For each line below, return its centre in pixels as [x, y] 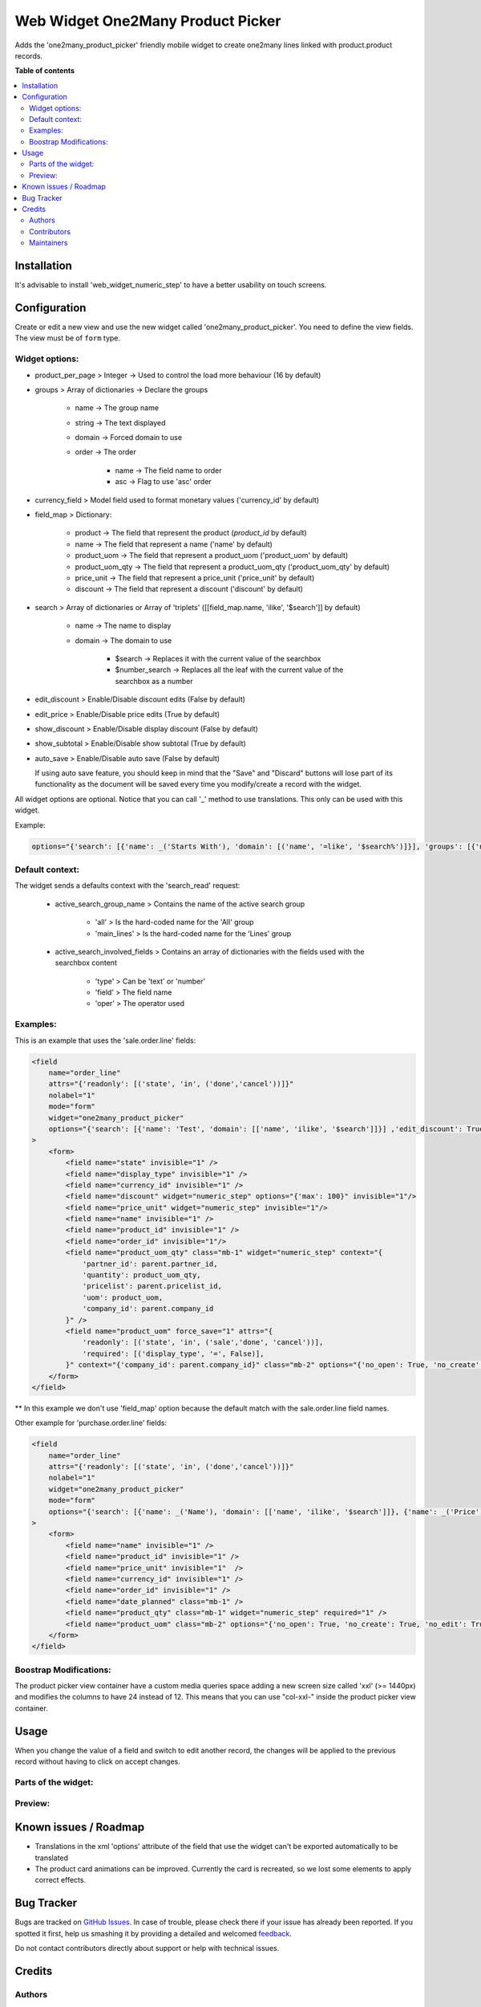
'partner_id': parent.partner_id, [150, 1264]
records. [29, 55]
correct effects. [61, 1880]
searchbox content [86, 963]
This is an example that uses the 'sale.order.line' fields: [105, 1040]
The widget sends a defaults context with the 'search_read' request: [127, 885]
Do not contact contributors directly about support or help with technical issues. [147, 1948]
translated [51, 1858]
